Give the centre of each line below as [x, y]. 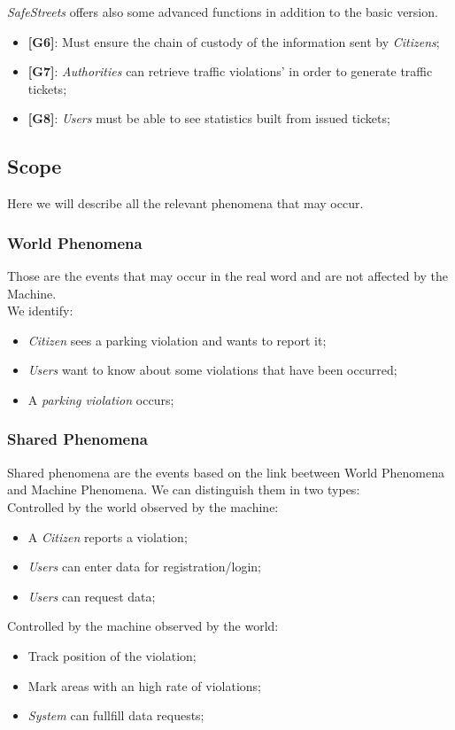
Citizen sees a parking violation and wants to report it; [177, 340]
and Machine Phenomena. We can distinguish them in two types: [184, 489]
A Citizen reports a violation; [108, 536]
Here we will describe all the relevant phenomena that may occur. [185, 203]
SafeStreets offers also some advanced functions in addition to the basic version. [223, 12]
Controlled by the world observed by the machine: [143, 506]
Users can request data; [92, 596]
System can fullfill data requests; [116, 715]
